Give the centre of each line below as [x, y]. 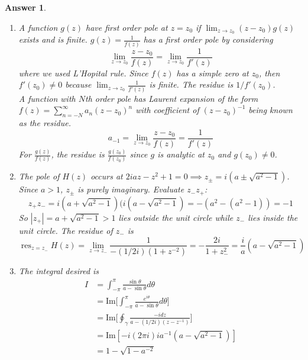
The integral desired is [59, 271]
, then [269, 73]
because [78, 84]
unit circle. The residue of [66, 230]
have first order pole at [127, 27]
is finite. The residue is [191, 84]
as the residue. [45, 123]
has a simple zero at [213, 73]
